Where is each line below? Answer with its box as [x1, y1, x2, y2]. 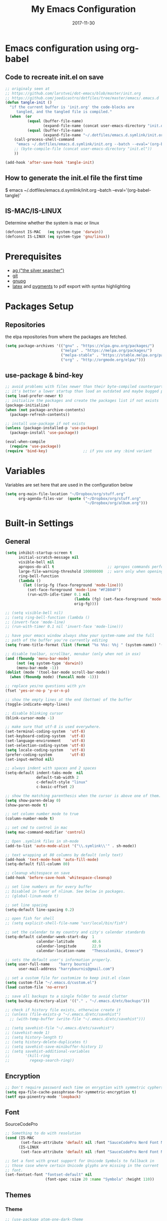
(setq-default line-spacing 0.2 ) [5, 907, 75, 912]
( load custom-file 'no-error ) [5, 984, 68, 989]
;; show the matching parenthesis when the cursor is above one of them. [5, 793, 162, 798]
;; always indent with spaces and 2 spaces [5, 766, 97, 771]
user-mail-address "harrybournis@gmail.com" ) [18, 967, 114, 972]
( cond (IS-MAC [5, 1135, 35, 1141]
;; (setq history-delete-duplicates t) [5, 1039, 88, 1044]
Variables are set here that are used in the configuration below [5, 482, 133, 488]
